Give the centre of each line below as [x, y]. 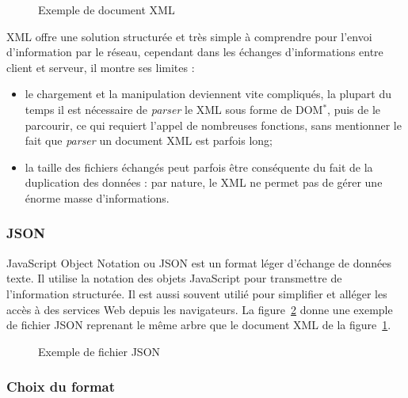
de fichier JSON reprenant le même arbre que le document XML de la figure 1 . [199, 325]
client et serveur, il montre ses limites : [101, 67]
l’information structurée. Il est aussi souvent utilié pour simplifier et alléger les [197, 293]
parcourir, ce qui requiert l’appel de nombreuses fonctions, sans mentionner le [213, 125]
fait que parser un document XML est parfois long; [149, 140]
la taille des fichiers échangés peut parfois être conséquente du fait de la [199, 167]
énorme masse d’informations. [97, 197]
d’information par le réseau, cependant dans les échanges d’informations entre [195, 52]
